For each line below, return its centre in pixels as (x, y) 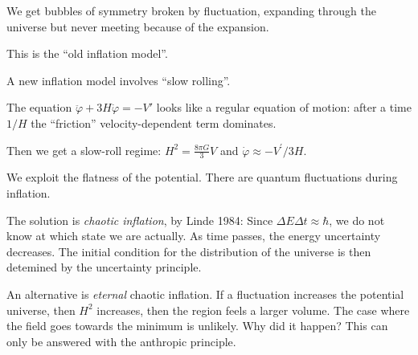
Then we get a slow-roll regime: (84, 150)
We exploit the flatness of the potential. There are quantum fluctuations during (202, 177)
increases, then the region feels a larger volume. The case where (253, 310)
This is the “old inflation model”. (87, 53)
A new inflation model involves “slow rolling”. (119, 80)
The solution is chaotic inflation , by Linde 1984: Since (140, 220)
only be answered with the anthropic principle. (121, 341)
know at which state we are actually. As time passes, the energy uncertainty (194, 236)
